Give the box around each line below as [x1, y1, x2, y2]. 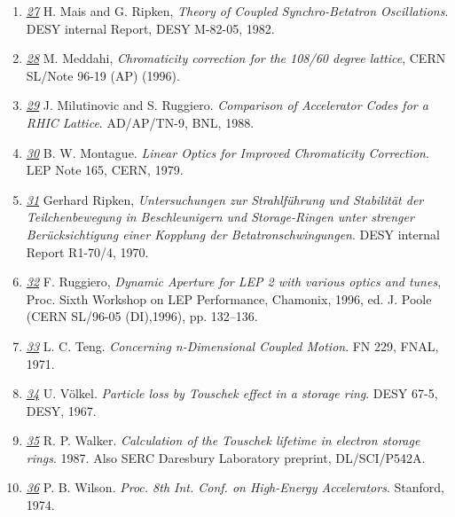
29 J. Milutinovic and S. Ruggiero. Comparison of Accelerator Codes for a [26, 96, 428, 114]
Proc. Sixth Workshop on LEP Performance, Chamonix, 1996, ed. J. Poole [26, 289, 432, 308]
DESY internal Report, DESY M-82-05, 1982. [26, 19, 275, 37]
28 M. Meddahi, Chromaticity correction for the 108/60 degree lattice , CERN [26, 49, 446, 67]
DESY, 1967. [26, 401, 97, 419]
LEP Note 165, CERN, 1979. [26, 161, 184, 179]
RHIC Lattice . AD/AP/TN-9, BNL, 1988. [26, 113, 255, 131]
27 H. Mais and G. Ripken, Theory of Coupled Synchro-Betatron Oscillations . [26, 2, 449, 20]
